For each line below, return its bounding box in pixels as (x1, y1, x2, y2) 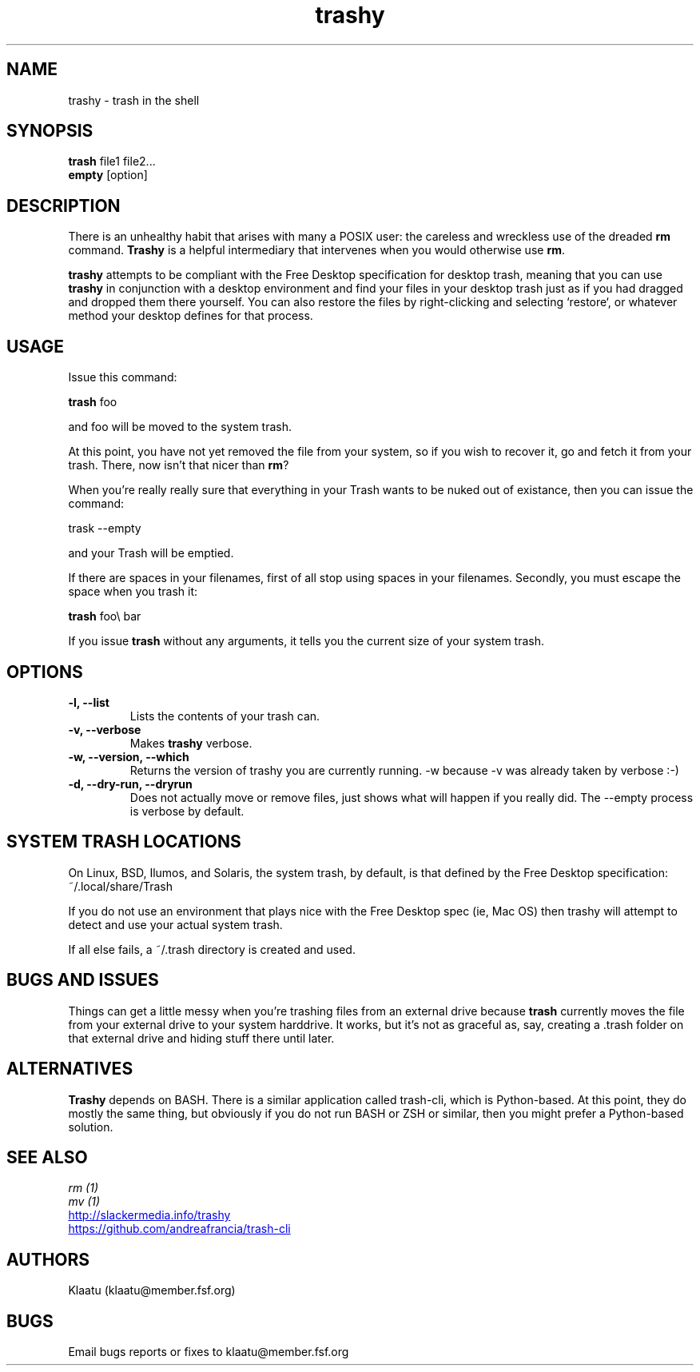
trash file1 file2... (68, 154, 156, 169)
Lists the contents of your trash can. (129, 708, 320, 723)
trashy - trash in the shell (68, 93, 200, 107)
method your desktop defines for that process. (68, 309, 313, 323)
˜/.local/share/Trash (68, 879, 173, 893)
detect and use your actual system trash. (68, 917, 283, 931)
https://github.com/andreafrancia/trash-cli (68, 1222, 291, 1236)
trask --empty (68, 521, 141, 536)
